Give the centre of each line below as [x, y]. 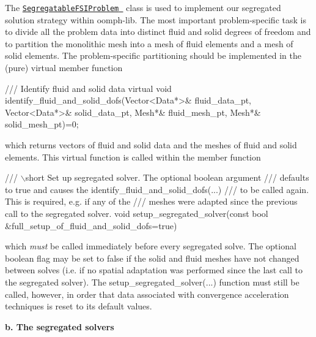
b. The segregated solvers [60, 326]
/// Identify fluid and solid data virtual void [88, 88]
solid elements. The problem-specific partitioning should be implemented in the [153, 55]
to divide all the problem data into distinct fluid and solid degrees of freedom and [158, 32]
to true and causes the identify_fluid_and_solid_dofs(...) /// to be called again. [157, 189]
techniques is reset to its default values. [79, 306]
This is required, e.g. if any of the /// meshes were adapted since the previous [151, 201]
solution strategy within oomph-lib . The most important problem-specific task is [156, 19]
